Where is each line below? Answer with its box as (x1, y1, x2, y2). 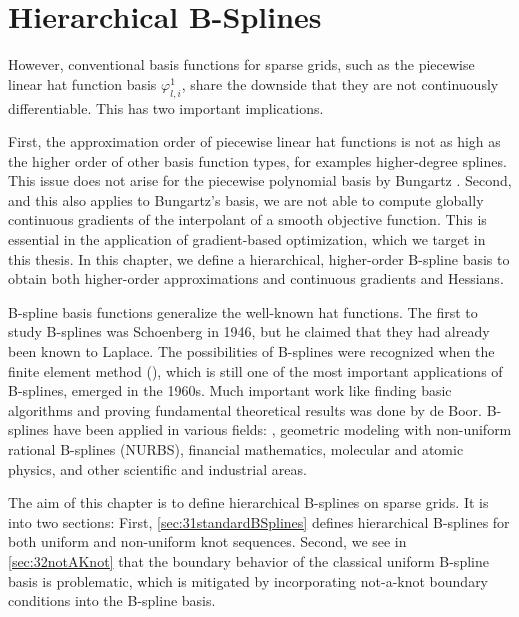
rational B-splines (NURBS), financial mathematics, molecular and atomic (8, 439, 464, 460)
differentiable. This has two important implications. (8, 97, 324, 118)
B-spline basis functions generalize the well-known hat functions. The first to (8, 301, 478, 322)
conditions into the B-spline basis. (8, 590, 216, 611)
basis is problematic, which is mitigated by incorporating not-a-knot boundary (8, 570, 489, 591)
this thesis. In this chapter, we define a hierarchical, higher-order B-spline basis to (8, 248, 510, 269)
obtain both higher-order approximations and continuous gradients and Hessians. (8, 268, 504, 289)
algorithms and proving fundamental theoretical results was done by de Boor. (8, 399, 482, 420)
